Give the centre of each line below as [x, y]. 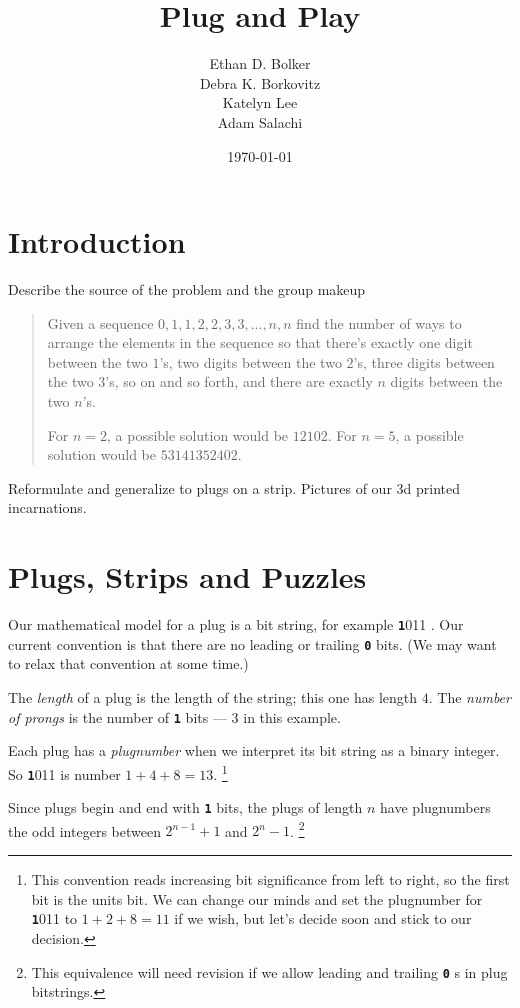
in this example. [292, 716]
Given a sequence [100, 322]
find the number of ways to [379, 322]
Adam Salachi [260, 121]
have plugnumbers [435, 807]
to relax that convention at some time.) [128, 663]
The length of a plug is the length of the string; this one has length [213, 697]
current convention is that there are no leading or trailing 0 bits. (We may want [252, 643]
